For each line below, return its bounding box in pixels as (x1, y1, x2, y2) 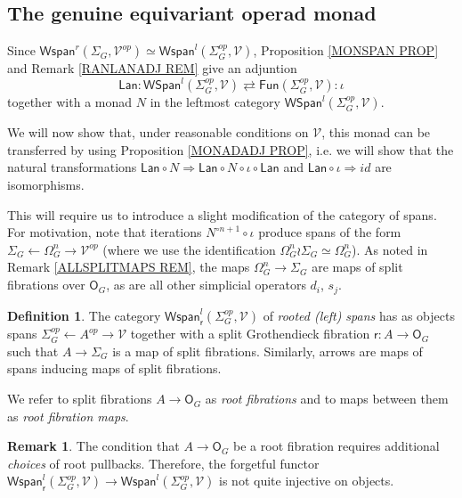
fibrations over (7, 275, 85, 294)
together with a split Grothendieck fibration (130, 324, 370, 343)
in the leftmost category (150, 93, 280, 111)
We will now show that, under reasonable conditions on (7, 123, 309, 142)
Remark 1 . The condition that (7, 437, 180, 455)
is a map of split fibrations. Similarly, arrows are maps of (112, 341, 423, 360)
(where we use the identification (102, 240, 276, 258)
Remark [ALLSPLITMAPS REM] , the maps (7, 257, 250, 276)
